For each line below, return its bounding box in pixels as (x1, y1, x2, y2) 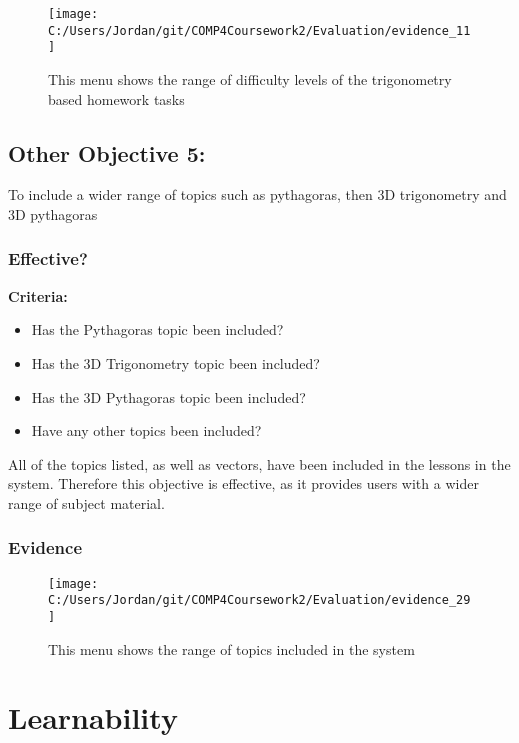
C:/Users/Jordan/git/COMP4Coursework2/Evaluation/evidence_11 (48, 23, 471, 38)
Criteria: (8, 285, 68, 306)
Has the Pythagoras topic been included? (31, 319, 284, 340)
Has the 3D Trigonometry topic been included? (31, 352, 320, 373)
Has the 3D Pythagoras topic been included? (31, 386, 306, 407)
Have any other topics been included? (31, 420, 262, 441)
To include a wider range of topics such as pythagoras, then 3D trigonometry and (8, 184, 507, 205)
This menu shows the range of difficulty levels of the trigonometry (48, 68, 452, 89)
